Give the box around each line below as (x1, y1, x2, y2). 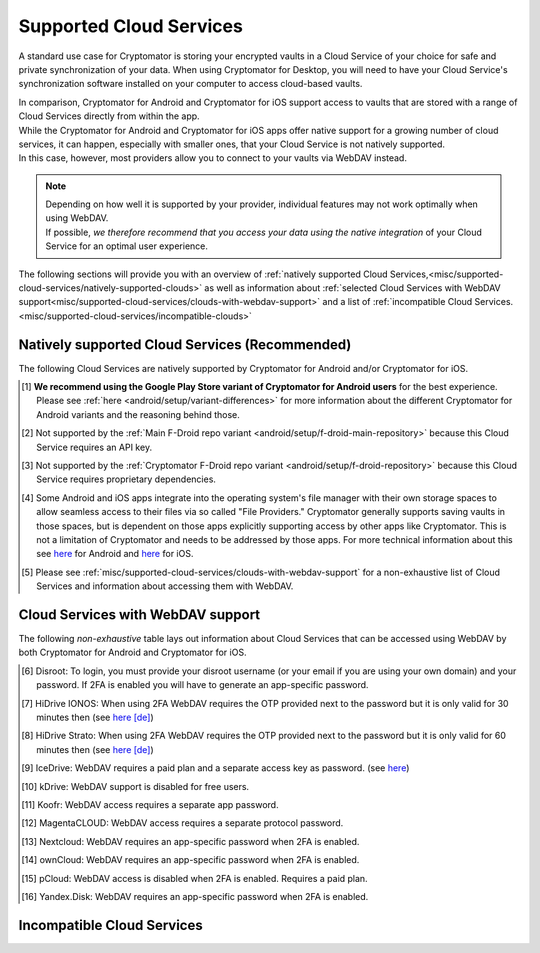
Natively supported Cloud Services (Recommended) (18, 336, 352, 353)
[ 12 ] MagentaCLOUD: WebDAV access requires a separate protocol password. (21, 817, 344, 829)
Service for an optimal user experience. (45, 240, 209, 252)
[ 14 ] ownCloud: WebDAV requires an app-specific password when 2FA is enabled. (21, 854, 360, 866)
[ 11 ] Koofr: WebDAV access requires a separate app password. (21, 798, 279, 810)
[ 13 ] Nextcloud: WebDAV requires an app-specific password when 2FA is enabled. (21, 835, 360, 847)
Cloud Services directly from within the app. (18, 110, 200, 122)
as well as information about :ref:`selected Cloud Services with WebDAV (204, 282, 502, 294)
